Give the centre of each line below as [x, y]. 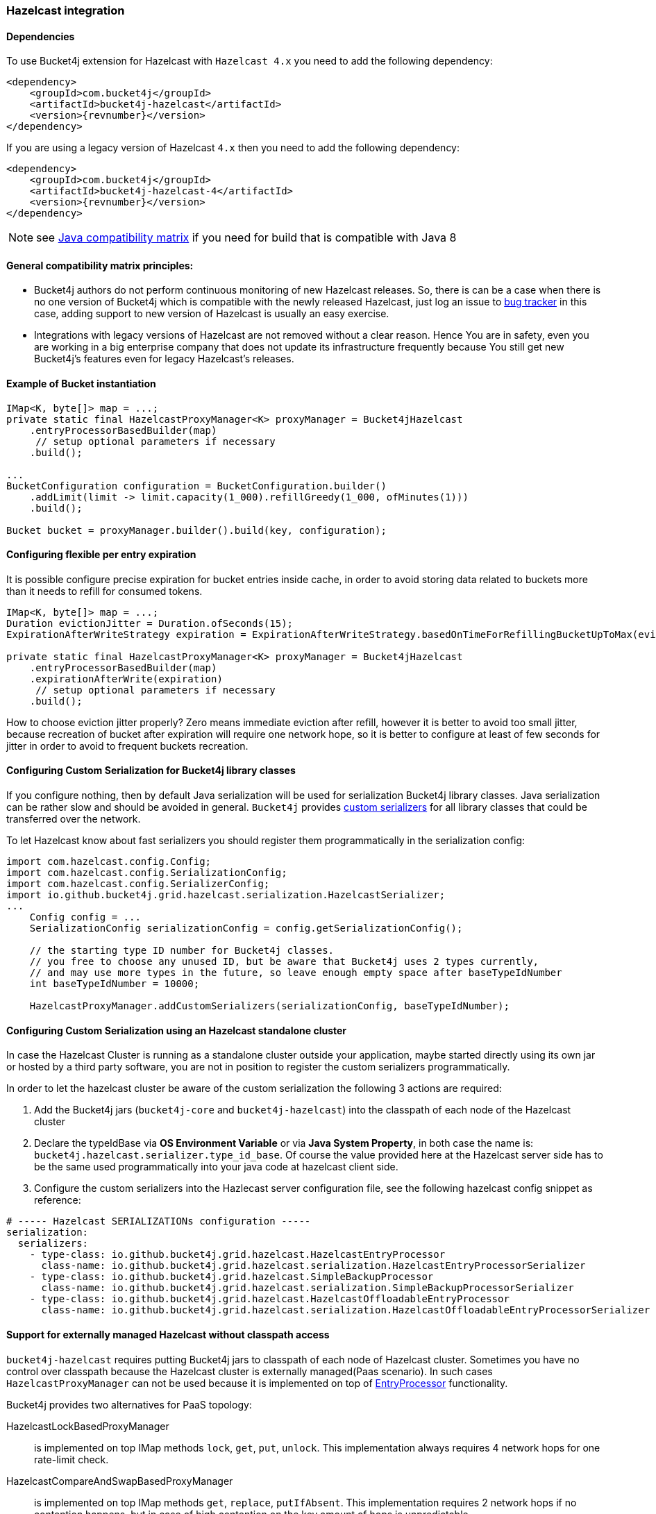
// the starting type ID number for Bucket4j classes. [182, 951]
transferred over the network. [74, 819]
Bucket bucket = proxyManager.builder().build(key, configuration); [196, 530]
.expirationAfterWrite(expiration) [126, 679]
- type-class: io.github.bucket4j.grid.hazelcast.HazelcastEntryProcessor [237, 1255]
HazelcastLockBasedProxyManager [88, 1426]
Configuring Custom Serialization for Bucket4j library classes [151, 771]
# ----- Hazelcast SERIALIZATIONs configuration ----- [159, 1221]
